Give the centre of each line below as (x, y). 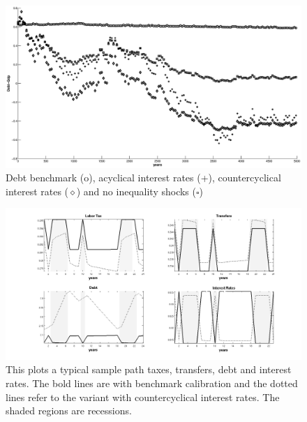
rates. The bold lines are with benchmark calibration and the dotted (152, 383)
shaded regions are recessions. (69, 410)
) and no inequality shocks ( (136, 191)
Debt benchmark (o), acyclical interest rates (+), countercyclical (143, 178)
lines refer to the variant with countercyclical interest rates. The (143, 397)
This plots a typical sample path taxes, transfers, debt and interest (149, 369)
